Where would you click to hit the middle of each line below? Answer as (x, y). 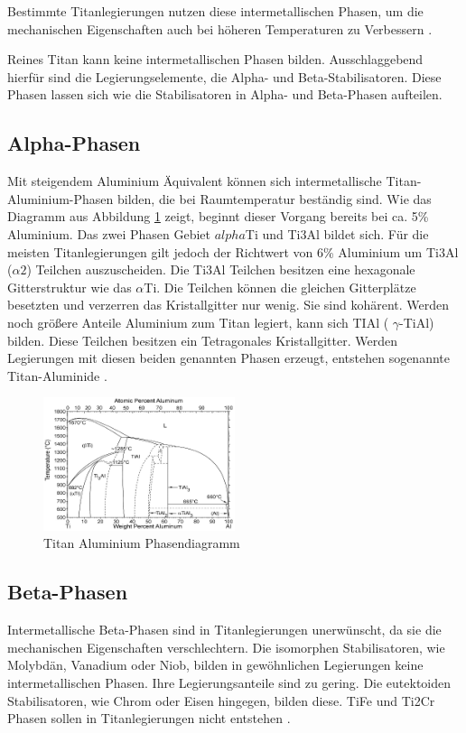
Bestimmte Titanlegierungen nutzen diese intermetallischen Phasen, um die (215, 11)
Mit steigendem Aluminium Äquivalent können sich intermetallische (195, 181)
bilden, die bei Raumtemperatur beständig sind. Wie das (275, 198)
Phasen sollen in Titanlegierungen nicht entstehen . (149, 718)
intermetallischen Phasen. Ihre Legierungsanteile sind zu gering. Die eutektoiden (229, 683)
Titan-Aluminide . (57, 375)
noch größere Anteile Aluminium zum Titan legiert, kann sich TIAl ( (198, 322)
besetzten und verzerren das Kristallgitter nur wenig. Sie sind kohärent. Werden (228, 305)
